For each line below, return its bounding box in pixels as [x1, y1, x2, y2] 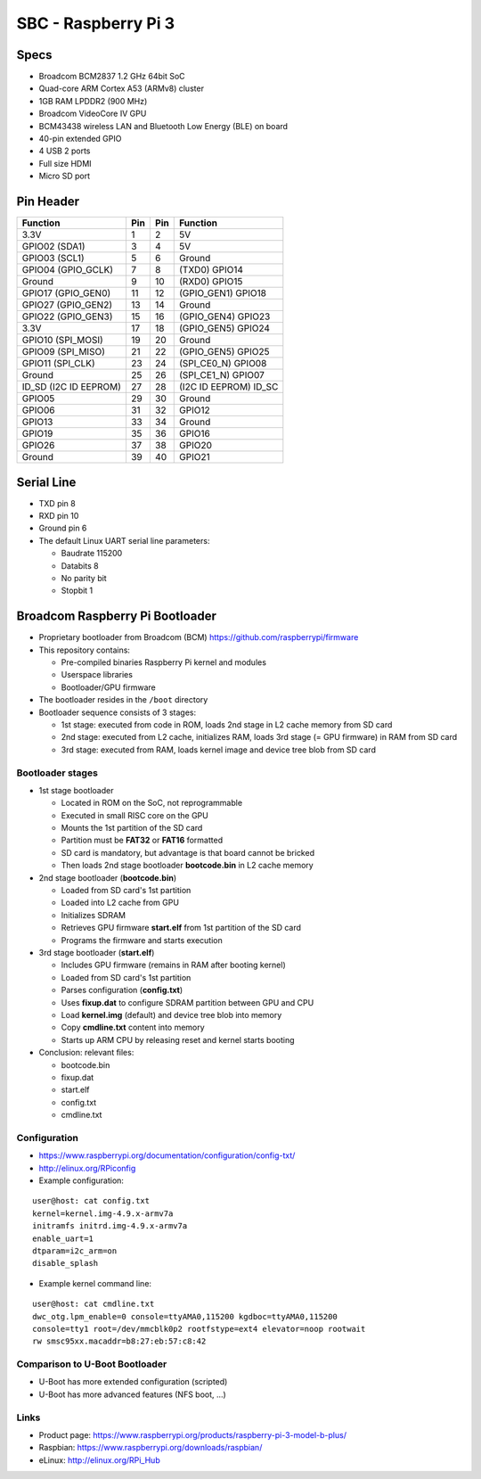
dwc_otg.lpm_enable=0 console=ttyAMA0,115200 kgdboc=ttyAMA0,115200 [32, 1311, 338, 1321]
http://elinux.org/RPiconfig [38, 1163, 136, 1173]
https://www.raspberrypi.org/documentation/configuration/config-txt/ [38, 1150, 296, 1161]
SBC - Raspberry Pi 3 [16, 13, 175, 33]
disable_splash [32, 1258, 99, 1269]
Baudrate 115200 [61, 548, 123, 559]
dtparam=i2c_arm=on [32, 1245, 118, 1256]
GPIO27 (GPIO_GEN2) [21, 299, 113, 311]
